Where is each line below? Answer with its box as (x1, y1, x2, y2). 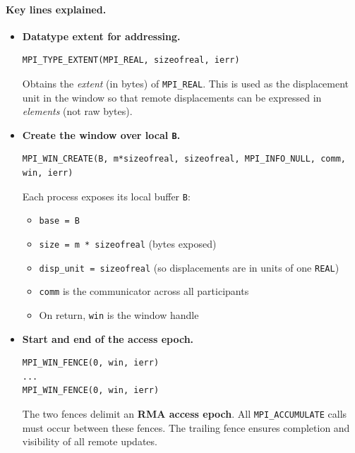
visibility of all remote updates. (22, 434, 157, 449)
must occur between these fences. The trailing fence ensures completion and (22, 420, 350, 435)
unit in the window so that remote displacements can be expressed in (22, 90, 322, 104)
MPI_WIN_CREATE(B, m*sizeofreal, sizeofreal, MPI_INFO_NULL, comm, (22, 154, 346, 164)
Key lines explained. (6, 1, 107, 16)
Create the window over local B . (22, 127, 181, 142)
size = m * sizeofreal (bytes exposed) (39, 236, 217, 250)
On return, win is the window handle (39, 307, 199, 322)
